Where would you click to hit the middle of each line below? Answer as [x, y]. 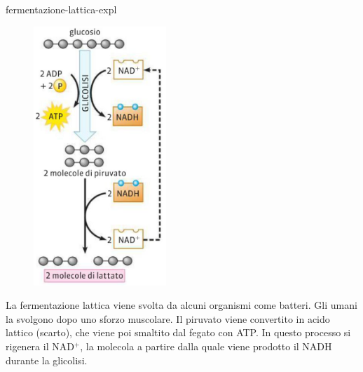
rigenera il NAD [40, 346]
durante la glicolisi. [47, 360]
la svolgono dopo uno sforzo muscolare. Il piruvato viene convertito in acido [168, 318]
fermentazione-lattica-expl [61, 9]
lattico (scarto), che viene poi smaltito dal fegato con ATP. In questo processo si [178, 332]
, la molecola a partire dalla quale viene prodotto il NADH [206, 346]
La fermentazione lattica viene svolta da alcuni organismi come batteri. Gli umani [181, 305]
